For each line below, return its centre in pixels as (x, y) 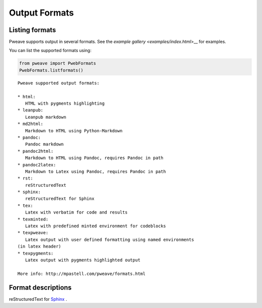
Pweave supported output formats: (58, 83)
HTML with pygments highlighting (65, 103)
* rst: (25, 178)
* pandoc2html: (36, 151)
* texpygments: (36, 253)
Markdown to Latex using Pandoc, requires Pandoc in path (95, 171)
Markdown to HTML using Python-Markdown (74, 131)
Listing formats (33, 30)
